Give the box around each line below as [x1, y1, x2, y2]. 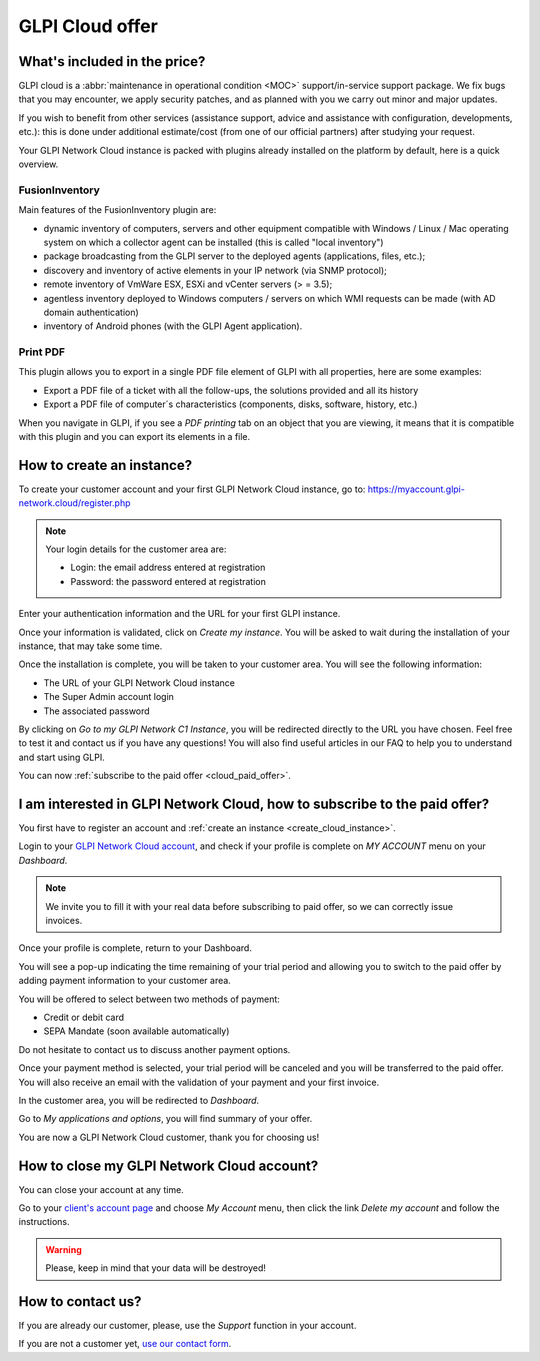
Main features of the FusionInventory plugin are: [18, 204, 217, 216]
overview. [18, 158, 59, 170]
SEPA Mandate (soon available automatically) [43, 1025, 230, 1037]
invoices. [45, 915, 83, 926]
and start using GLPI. [18, 751, 105, 763]
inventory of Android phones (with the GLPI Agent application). [43, 320, 303, 332]
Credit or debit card [43, 1011, 125, 1023]
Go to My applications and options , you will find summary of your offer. [18, 1113, 313, 1125]
